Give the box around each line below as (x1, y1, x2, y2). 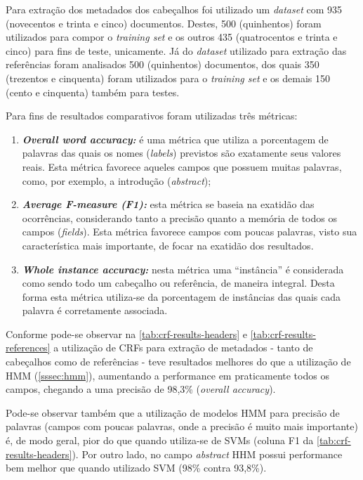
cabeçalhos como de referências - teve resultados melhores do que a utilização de (6, 354, 351, 369)
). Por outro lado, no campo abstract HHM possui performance (72, 446, 343, 461)
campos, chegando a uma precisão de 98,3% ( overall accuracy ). (6, 382, 276, 396)
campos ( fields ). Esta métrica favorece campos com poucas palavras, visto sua (22, 224, 357, 239)
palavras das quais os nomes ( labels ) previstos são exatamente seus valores (22, 145, 341, 160)
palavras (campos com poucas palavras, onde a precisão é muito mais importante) (6, 419, 358, 434)
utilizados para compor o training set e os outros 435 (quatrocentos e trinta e (6, 30, 338, 44)
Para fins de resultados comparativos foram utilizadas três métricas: (6, 108, 298, 123)
